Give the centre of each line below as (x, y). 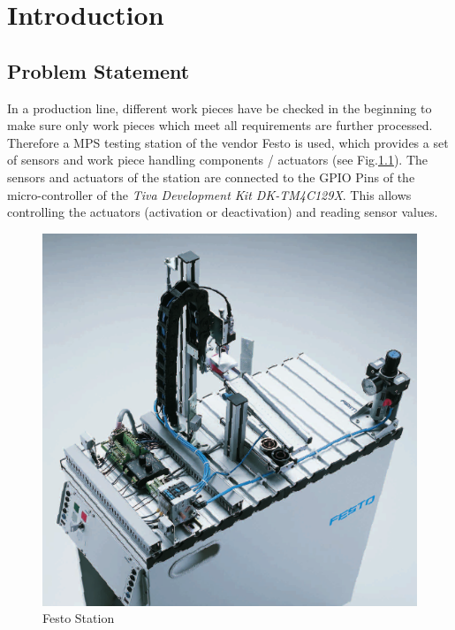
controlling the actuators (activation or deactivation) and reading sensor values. (223, 212)
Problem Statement (99, 70)
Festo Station (79, 618)
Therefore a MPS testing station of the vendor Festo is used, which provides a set (228, 142)
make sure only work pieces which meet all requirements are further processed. (220, 125)
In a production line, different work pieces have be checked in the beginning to (220, 108)
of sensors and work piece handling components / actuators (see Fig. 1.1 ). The (217, 160)
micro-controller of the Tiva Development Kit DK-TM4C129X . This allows (209, 194)
